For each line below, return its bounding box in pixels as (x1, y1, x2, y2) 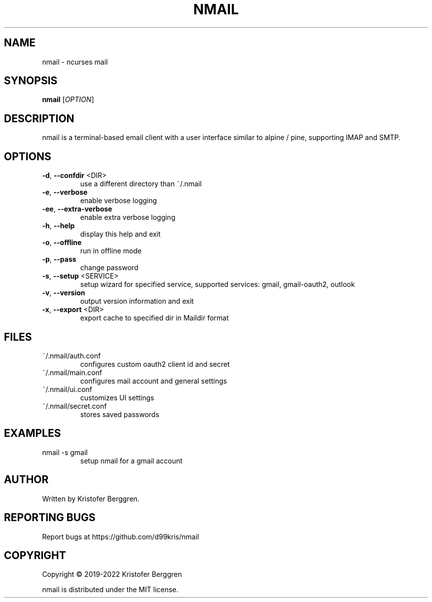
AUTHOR (4, 473, 49, 486)
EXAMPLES (4, 427, 61, 440)
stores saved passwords (80, 410, 159, 419)
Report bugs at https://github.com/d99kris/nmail (42, 532, 199, 541)
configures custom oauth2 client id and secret (80, 359, 230, 368)
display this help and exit (80, 230, 161, 239)
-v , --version (42, 288, 85, 297)
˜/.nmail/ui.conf (42, 385, 92, 393)
